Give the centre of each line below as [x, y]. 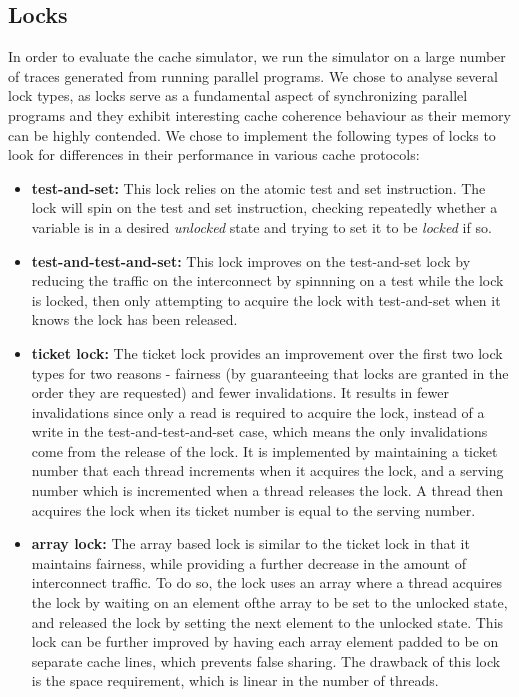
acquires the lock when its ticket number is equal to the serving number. [253, 509]
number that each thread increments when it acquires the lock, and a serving [267, 470]
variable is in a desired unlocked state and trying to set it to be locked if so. [261, 226]
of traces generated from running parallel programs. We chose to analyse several [253, 75]
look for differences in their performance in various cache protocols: [214, 154]
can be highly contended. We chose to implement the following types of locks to [252, 134]
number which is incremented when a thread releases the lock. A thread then [267, 490]
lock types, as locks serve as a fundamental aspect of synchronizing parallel [238, 95]
